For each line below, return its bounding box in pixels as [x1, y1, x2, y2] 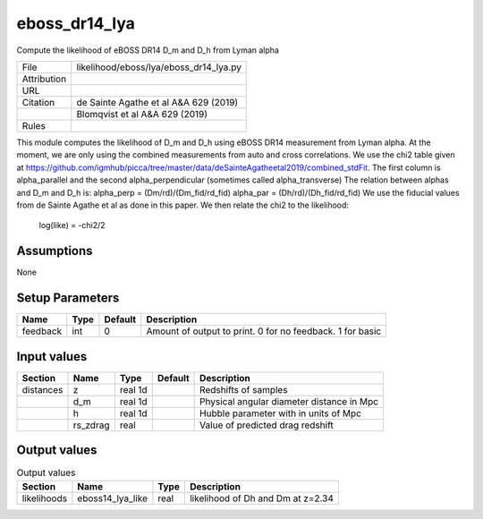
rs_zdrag [72, 419, 110, 431]
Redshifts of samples [199, 383, 288, 396]
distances [21, 383, 64, 396]
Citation [21, 96, 55, 108]
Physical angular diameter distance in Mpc [199, 395, 379, 407]
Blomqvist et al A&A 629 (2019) [76, 107, 208, 120]
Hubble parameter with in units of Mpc [199, 407, 362, 420]
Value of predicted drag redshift [199, 419, 335, 431]
